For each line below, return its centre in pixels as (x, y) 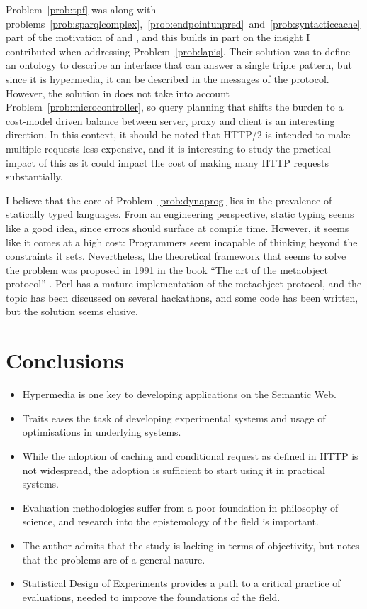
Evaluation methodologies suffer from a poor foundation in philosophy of (180, 507)
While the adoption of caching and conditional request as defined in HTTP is (190, 455)
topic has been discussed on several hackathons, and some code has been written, (182, 297)
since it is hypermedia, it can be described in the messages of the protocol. (168, 78)
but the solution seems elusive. (72, 311)
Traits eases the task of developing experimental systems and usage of (174, 418)
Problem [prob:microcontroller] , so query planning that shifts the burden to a (175, 107)
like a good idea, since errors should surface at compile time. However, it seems (177, 227)
